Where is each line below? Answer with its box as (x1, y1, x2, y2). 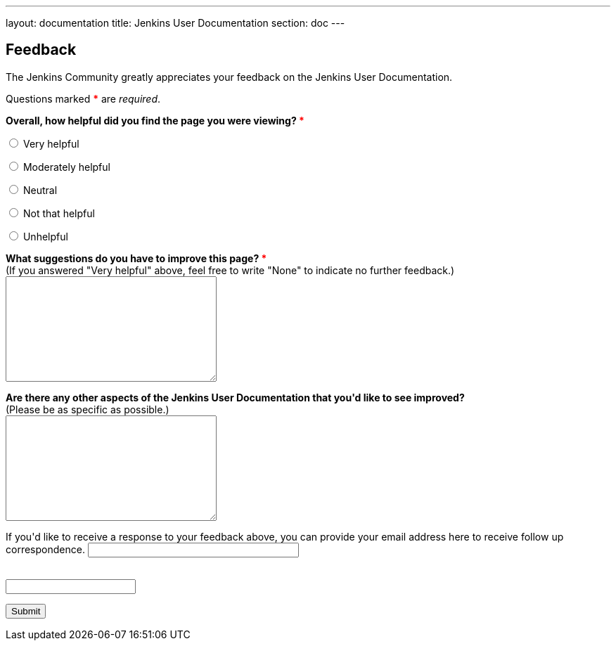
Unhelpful (23, 230, 68, 243)
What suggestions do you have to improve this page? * (6, 252, 267, 264)
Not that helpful (23, 207, 95, 219)
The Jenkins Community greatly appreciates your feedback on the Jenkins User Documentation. (6, 70, 453, 83)
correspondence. (6, 543, 85, 555)
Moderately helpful (23, 160, 110, 173)
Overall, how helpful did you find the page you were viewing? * (6, 114, 304, 127)
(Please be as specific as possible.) (6, 403, 169, 415)
